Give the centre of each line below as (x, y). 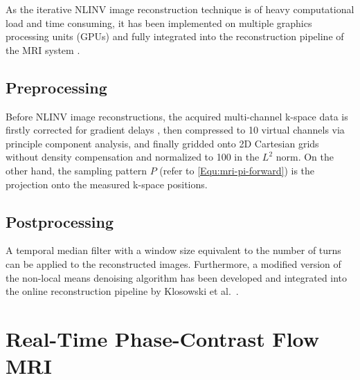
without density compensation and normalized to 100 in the (133, 157)
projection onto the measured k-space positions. (107, 184)
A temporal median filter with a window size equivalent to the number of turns (173, 250)
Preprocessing (56, 87)
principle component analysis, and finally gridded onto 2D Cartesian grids (162, 143)
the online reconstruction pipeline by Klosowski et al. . (122, 291)
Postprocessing (60, 221)
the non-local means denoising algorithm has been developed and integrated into (177, 277)
